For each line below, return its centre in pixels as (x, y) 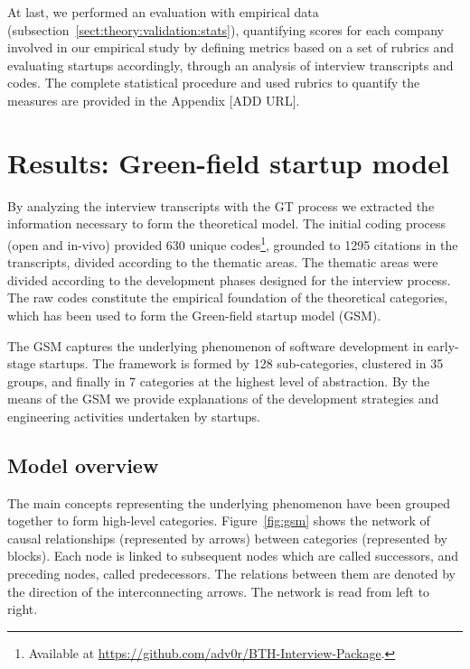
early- (443, 345)
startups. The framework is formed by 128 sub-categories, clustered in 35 (241, 363)
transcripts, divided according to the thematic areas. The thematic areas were (223, 262)
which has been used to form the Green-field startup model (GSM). (194, 315)
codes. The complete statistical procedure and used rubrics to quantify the (214, 83)
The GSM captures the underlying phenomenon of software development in (216, 345)
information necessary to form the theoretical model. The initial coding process (227, 223)
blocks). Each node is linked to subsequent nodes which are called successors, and (233, 556)
